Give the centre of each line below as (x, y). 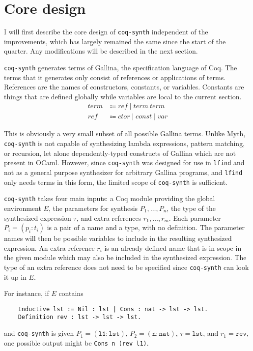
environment (23, 208)
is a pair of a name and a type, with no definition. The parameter (146, 227)
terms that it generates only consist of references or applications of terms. (115, 77)
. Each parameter (195, 218)
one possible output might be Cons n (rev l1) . (76, 342)
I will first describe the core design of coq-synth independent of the (106, 32)
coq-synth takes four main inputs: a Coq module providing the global (110, 198)
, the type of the (191, 208)
